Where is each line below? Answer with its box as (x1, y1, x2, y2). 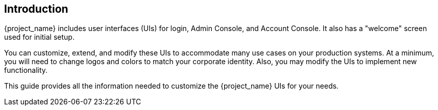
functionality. (4, 66, 48, 75)
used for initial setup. (4, 33, 75, 42)
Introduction (4, 3, 68, 15)
